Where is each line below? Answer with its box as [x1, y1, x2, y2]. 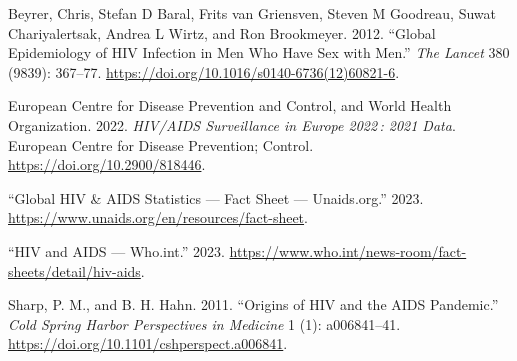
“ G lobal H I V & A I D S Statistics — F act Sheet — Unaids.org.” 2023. [8, 187, 424, 208]
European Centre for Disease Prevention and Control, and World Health [8, 95, 452, 116]
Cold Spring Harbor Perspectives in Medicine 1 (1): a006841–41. [8, 313, 401, 334]
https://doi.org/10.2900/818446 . [8, 154, 206, 175]
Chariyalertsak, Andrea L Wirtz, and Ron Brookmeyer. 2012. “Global [8, 22, 436, 43]
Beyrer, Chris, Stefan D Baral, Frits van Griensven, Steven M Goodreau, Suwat [8, 3, 497, 23]
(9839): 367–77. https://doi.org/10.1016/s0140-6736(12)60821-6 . [8, 61, 400, 82]
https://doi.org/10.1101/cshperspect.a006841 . [8, 333, 288, 354]
